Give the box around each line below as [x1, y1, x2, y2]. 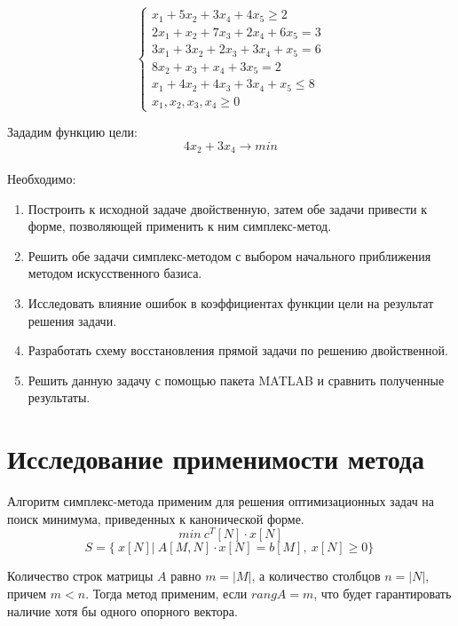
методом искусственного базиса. [28, 264, 202, 282]
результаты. [28, 388, 91, 407]
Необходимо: [7, 170, 76, 188]
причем [7, 583, 47, 602]
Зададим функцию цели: [7, 123, 138, 141]
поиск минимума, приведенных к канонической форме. [7, 509, 304, 527]
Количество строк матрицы [7, 567, 154, 585]
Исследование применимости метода [7, 440, 424, 477]
